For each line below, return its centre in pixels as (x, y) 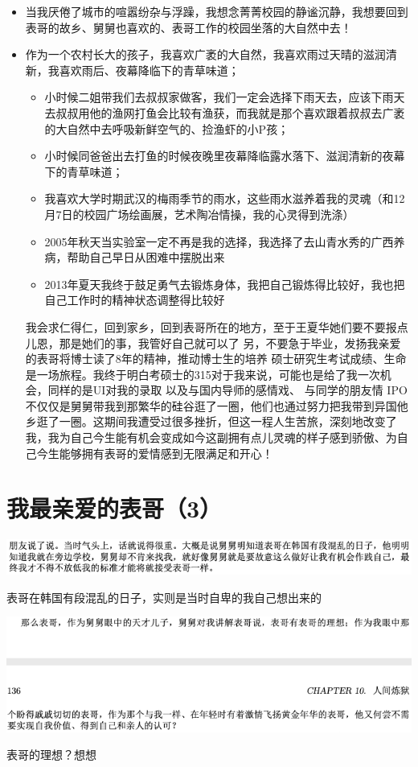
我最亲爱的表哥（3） (115, 508)
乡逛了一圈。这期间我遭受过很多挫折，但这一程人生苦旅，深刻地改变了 (211, 421)
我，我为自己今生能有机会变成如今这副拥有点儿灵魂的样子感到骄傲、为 (211, 437)
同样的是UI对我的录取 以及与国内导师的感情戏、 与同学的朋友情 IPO (227, 390)
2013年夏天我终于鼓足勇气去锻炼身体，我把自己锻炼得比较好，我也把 (225, 284)
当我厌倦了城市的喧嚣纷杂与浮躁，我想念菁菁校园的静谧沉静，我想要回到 (217, 11)
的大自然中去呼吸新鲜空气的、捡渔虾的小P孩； (167, 128)
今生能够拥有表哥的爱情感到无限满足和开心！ (155, 453)
